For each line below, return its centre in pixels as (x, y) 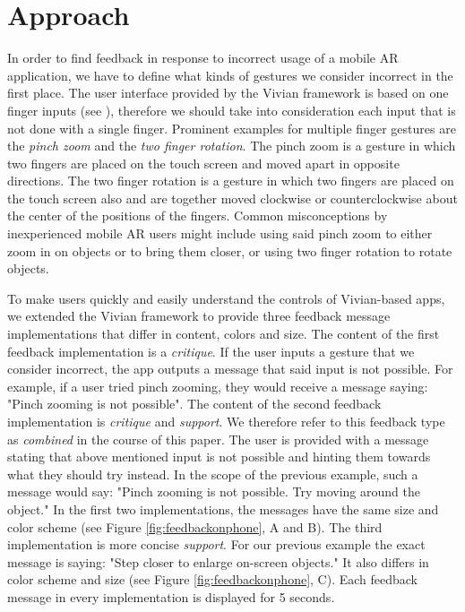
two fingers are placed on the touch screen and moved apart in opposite (203, 163)
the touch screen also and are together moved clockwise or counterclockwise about (232, 198)
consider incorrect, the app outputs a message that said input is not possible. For (230, 369)
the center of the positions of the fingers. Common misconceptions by (198, 215)
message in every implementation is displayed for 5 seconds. (171, 596)
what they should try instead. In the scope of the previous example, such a (213, 474)
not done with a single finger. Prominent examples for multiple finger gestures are (232, 128)
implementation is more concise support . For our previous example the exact (216, 544)
